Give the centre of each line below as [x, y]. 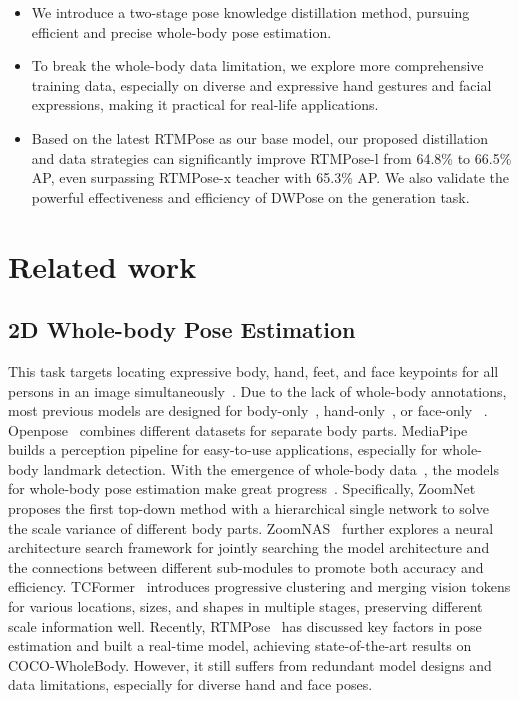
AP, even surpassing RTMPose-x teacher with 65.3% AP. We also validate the [270, 177]
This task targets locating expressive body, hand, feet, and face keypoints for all [253, 370]
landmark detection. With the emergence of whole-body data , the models [271, 468]
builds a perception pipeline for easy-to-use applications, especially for [223, 449]
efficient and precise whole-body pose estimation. [181, 31]
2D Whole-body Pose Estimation [182, 329]
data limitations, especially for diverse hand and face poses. [190, 684]
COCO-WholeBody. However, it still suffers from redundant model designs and [250, 664]
